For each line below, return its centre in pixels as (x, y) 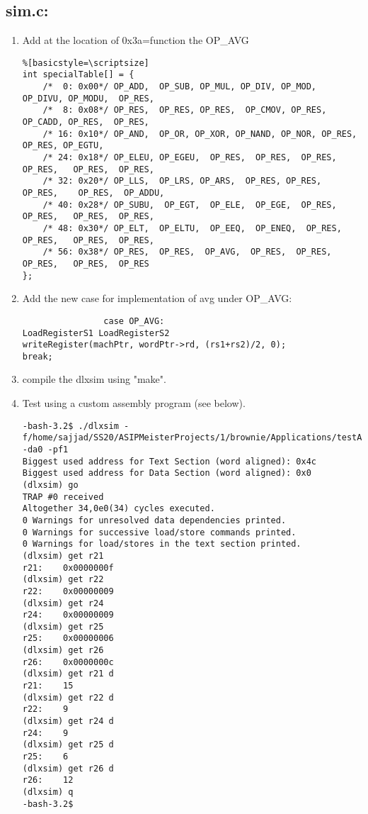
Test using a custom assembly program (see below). (134, 403)
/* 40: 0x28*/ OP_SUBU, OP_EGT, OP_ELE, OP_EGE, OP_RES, (190, 205)
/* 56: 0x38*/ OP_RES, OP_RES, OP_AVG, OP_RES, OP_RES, (187, 252)
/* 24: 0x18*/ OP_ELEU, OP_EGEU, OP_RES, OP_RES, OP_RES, (190, 158)
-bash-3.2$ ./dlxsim (70, 426)
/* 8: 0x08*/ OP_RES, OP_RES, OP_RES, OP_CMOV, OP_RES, (185, 110)
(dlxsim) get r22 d (68, 697)
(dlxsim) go (50, 485)
